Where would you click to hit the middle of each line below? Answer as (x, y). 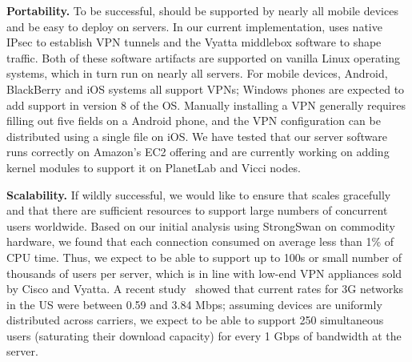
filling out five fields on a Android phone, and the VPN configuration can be (194, 121)
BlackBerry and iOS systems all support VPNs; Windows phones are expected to (206, 88)
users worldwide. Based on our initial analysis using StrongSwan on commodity (201, 225)
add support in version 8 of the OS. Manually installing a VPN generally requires (206, 105)
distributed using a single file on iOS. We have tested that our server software (197, 136)
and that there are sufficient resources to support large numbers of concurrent (197, 210)
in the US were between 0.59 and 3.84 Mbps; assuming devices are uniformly (194, 304)
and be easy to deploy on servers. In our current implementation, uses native (194, 26)
